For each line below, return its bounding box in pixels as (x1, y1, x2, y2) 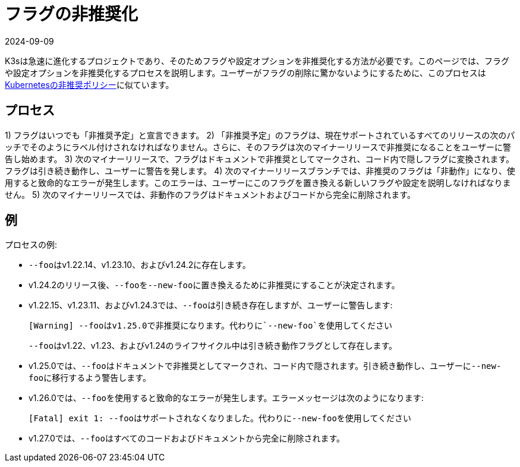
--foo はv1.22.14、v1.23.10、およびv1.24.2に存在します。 (29, 260, 251, 270)
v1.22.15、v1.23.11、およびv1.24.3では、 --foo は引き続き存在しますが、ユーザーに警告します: (29, 300, 393, 311)
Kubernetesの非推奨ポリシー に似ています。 (5, 79, 174, 90)
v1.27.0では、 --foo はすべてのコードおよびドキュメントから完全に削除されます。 (29, 433, 345, 444)
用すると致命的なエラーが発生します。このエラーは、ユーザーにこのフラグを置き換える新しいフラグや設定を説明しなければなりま (5, 177, 511, 188)
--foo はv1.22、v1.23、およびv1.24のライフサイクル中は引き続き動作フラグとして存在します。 (29, 340, 398, 351)
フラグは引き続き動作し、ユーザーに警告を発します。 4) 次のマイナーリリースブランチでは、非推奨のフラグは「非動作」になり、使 (5, 165, 515, 176)
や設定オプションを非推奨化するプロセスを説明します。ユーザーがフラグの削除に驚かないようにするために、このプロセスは (5, 67, 486, 78)
